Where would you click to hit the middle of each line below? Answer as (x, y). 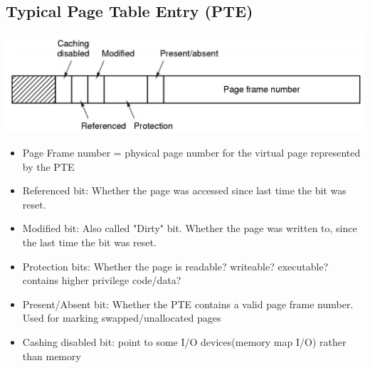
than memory (52, 356)
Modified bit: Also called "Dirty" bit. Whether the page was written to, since (190, 228)
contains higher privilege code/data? (102, 280)
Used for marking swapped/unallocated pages (122, 318)
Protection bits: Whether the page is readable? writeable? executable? (175, 266)
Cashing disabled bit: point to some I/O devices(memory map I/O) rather (184, 342)
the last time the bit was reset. (89, 242)
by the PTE (48, 166)
